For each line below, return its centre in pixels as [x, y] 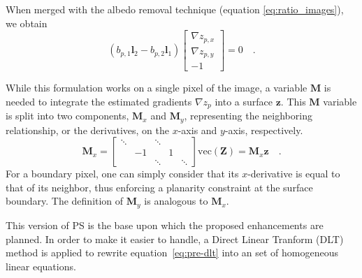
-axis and [197, 130]
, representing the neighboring [248, 116]
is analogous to [176, 201]
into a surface [244, 101]
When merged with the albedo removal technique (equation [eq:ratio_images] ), [175, 9]
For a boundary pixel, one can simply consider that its [122, 174]
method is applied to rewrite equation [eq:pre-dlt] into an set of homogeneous [172, 253]
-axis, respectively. [264, 130]
